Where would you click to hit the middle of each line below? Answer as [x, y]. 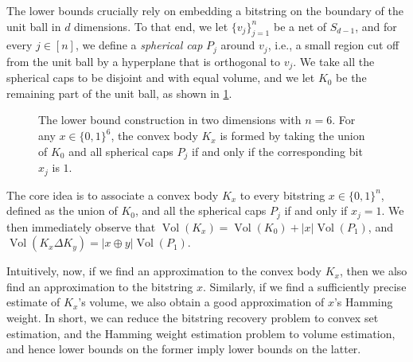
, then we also [373, 271]
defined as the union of [62, 210]
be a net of [300, 26]
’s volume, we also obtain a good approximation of [201, 302]
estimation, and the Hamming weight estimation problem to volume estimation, [201, 333]
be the [351, 78]
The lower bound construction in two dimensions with [170, 120]
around [238, 45]
